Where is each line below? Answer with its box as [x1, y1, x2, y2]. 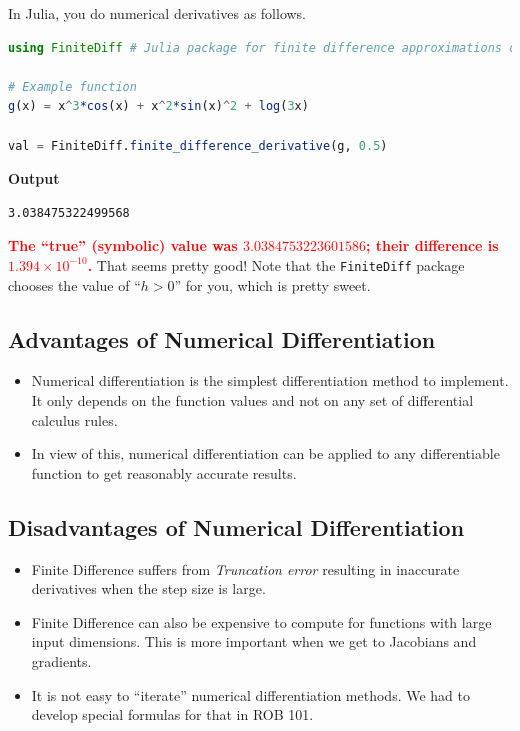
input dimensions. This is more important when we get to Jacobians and [31, 631, 477, 652]
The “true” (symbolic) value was [8, 235, 238, 256]
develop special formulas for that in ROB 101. [31, 704, 314, 725]
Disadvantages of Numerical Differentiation [8, 511, 465, 542]
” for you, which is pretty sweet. [174, 274, 371, 295]
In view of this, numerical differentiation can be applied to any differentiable [31, 443, 500, 464]
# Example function [8, 79, 137, 94]
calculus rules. [31, 409, 118, 430]
